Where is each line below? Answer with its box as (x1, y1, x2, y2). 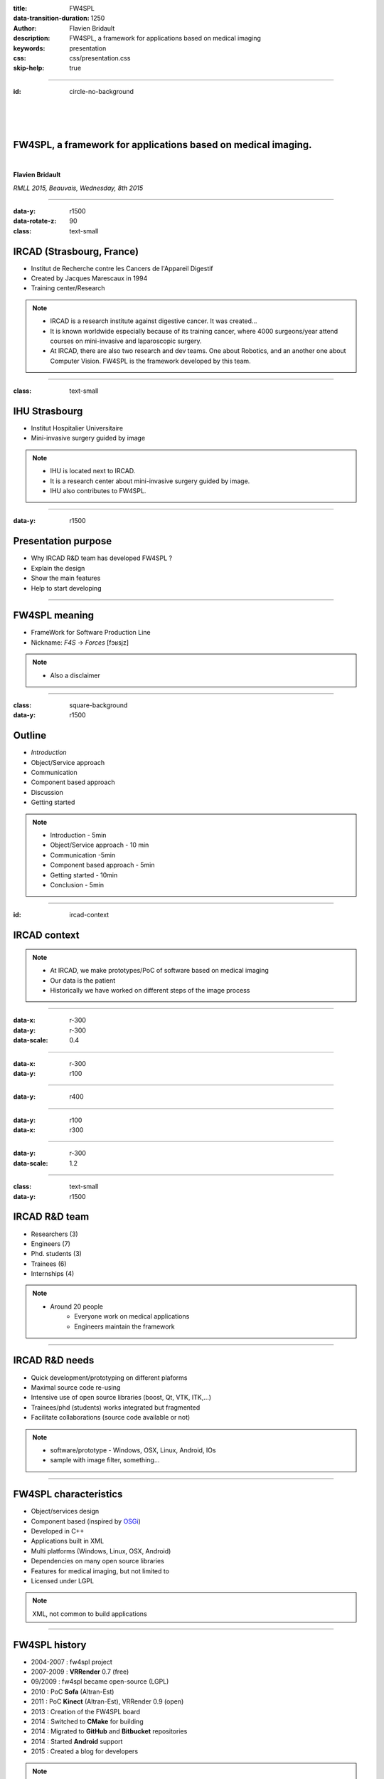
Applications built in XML (31, 1537, 105, 1546)
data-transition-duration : (13, 14, 90, 23)
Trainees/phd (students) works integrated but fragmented (31, 1403, 201, 1412)
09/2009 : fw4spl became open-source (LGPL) (31, 1677, 169, 1686)
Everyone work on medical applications (74, 1312, 190, 1321)
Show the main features (31, 574, 101, 583)
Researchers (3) (31, 1230, 78, 1238)
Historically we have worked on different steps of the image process (50, 986, 250, 994)
